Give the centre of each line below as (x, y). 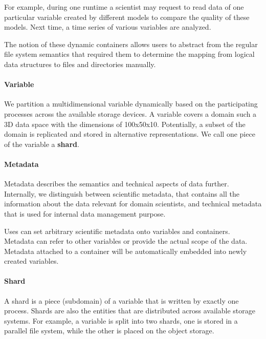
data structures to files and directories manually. (80, 64)
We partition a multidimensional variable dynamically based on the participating (131, 104)
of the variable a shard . (42, 144)
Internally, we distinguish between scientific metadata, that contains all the (122, 193)
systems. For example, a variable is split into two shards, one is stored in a (121, 320)
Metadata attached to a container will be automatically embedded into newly (126, 251)
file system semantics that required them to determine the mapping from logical (129, 54)
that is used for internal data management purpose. (85, 213)
